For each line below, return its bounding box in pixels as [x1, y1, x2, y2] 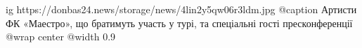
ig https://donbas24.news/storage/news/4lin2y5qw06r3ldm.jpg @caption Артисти [6, 2, 357, 16]
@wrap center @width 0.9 [6, 29, 116, 44]
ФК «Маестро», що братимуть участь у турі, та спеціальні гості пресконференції [6, 15, 353, 30]
